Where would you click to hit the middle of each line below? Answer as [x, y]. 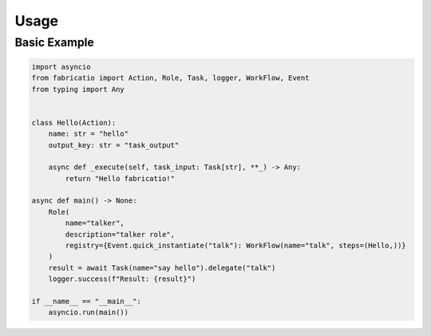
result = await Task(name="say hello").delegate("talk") [162, 268]
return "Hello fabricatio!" [120, 178]
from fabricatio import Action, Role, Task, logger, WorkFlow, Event [170, 78]
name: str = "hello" [89, 134]
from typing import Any [78, 89]
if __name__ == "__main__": [86, 301]
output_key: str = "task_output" [114, 145]
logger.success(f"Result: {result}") [122, 279]
